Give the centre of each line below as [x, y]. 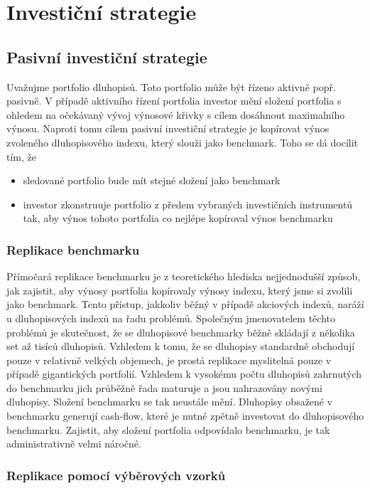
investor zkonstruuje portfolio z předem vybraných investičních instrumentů [188, 204]
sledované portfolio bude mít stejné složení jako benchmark [152, 180]
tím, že [21, 156]
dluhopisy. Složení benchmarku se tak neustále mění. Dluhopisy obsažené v [170, 402]
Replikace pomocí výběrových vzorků [116, 475]
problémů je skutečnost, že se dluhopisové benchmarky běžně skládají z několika [181, 332]
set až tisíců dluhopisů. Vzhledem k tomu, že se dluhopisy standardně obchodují [181, 346]
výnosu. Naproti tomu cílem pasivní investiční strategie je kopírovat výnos [168, 128]
